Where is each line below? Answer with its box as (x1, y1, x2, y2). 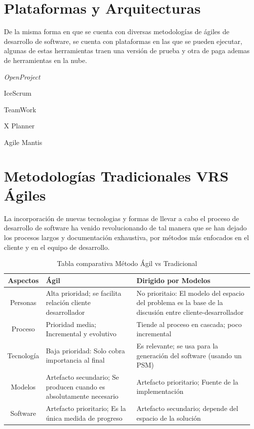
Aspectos (7, 275, 39, 285)
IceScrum (4, 88, 32, 98)
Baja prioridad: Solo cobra (45, 345, 125, 355)
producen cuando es (45, 381, 106, 391)
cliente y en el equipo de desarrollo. (4, 242, 110, 252)
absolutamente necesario (45, 391, 119, 401)
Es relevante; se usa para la (136, 341, 218, 351)
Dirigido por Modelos (136, 275, 211, 285)
